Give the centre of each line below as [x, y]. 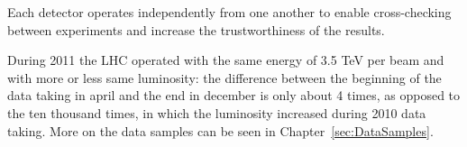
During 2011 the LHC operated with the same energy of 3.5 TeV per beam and [226, 60]
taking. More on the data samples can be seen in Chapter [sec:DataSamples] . [220, 130]
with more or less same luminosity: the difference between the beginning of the [224, 77]
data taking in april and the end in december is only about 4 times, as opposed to [234, 95]
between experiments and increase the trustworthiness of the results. [196, 29]
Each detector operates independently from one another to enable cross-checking [229, 12]
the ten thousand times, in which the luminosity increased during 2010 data [217, 112]
